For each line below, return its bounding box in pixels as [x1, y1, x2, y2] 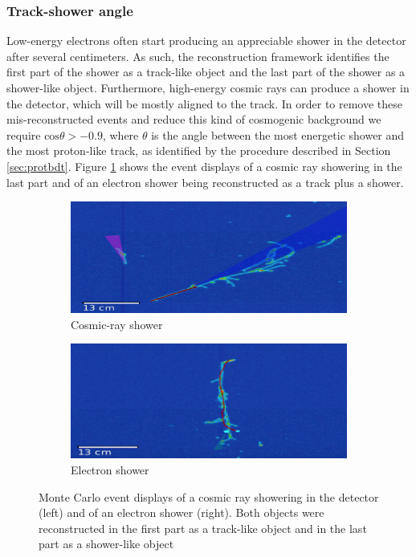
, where [102, 126, 139, 143]
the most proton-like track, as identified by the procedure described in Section [6, 142, 391, 159]
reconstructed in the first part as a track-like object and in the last [39, 519, 367, 536]
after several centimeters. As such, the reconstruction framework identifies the [6, 47, 389, 64]
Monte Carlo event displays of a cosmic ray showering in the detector [39, 488, 379, 505]
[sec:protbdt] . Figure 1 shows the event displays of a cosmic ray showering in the [6, 157, 402, 174]
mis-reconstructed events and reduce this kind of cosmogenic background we [6, 111, 381, 128]
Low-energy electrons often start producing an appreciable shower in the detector [6, 32, 406, 49]
